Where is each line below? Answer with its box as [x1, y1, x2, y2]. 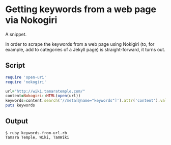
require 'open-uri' [5, 75, 47, 80]
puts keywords [5, 103, 36, 108]
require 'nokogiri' [5, 79, 47, 84]
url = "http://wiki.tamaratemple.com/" [5, 89, 85, 94]
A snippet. [5, 31, 27, 37]
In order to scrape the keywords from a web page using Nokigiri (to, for [5, 41, 155, 47]
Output [5, 117, 28, 126]
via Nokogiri [5, 14, 58, 26]
